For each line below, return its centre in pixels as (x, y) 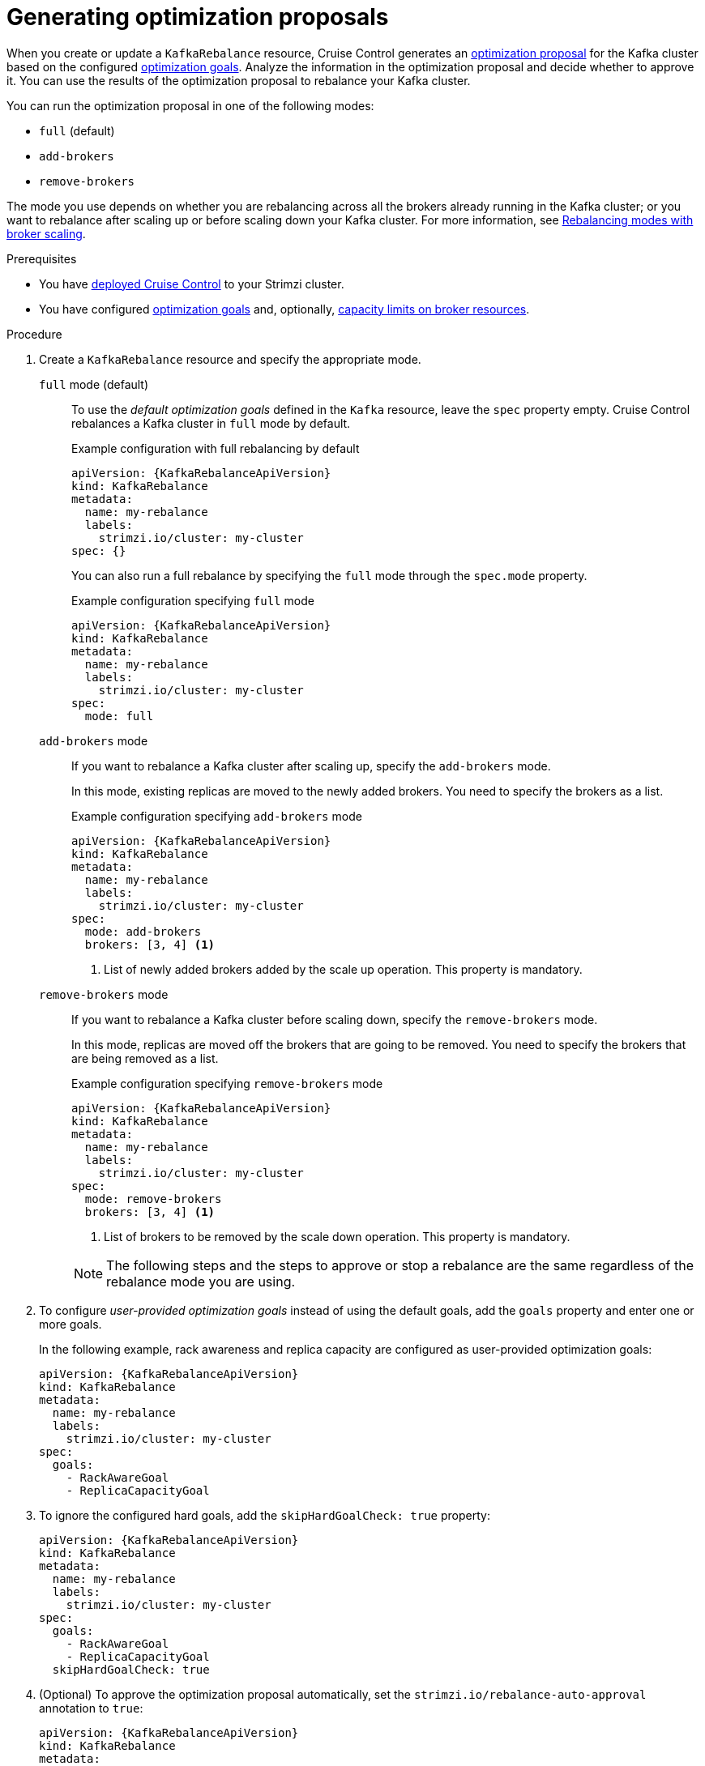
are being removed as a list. (145, 1058)
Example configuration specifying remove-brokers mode (227, 1083)
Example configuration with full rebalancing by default (216, 448)
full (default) (77, 130)
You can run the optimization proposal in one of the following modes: (190, 105)
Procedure (34, 334)
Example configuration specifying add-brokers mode (217, 816)
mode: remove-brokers (153, 1199)
